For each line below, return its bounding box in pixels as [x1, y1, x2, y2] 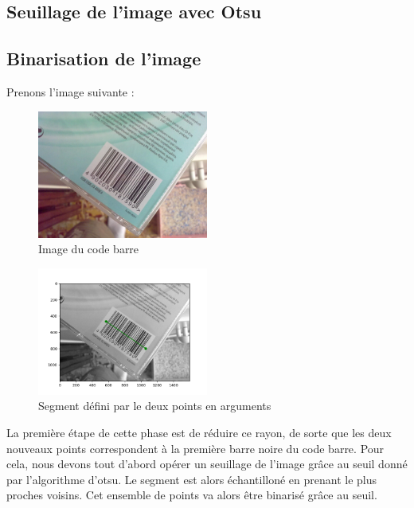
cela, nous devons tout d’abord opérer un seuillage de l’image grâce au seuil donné [6, 455, 408, 472]
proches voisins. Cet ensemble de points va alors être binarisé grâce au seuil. [6, 487, 377, 503]
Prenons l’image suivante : [6, 83, 135, 100]
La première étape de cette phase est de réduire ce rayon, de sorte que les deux [6, 424, 392, 440]
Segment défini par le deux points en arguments [38, 397, 271, 414]
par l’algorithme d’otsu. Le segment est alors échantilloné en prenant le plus [6, 471, 377, 487]
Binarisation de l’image [6, 46, 201, 71]
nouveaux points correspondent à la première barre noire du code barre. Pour [6, 440, 385, 456]
